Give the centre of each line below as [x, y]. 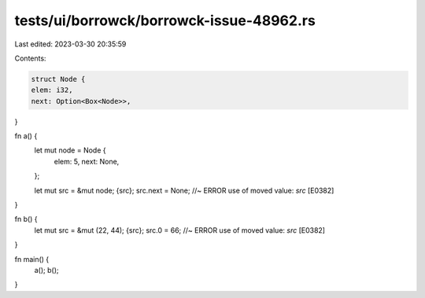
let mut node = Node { [70, 150]
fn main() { [32, 259]
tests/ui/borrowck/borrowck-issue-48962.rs [165, 20]
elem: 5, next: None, [87, 161]
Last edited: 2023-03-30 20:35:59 [70, 44]
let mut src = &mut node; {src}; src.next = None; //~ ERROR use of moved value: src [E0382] [184, 190]
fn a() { [26, 136]
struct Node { [58, 79]
